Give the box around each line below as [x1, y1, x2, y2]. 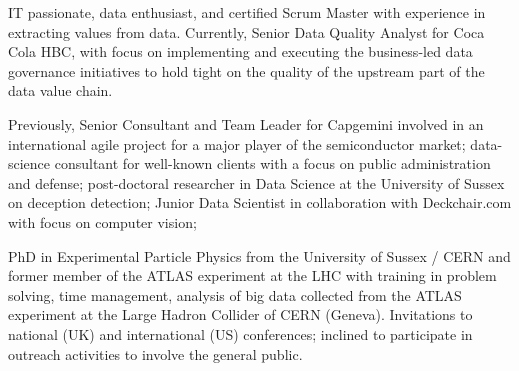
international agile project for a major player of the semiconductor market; [8, 133, 466, 154]
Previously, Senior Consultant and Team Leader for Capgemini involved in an [8, 113, 484, 134]
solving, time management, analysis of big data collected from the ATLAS [8, 284, 462, 305]
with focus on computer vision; [8, 211, 197, 232]
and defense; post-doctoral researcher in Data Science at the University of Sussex [8, 172, 505, 193]
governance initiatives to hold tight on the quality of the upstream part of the [8, 60, 485, 81]
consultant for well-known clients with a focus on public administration [54, 153, 491, 174]
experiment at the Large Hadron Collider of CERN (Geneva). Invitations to [8, 304, 473, 325]
